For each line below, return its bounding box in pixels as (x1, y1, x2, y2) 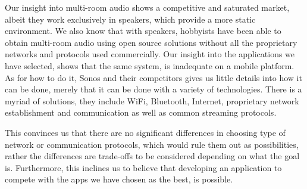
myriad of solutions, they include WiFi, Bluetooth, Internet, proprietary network (5, 94, 299, 107)
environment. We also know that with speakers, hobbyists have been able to (5, 24, 281, 37)
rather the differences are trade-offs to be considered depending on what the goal (5, 150, 300, 162)
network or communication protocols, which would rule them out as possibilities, (5, 138, 299, 150)
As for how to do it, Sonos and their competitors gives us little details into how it (5, 71, 302, 83)
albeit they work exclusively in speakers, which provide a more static (5, 13, 256, 25)
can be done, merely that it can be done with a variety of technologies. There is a (5, 83, 302, 95)
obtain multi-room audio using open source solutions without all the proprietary (5, 36, 297, 48)
